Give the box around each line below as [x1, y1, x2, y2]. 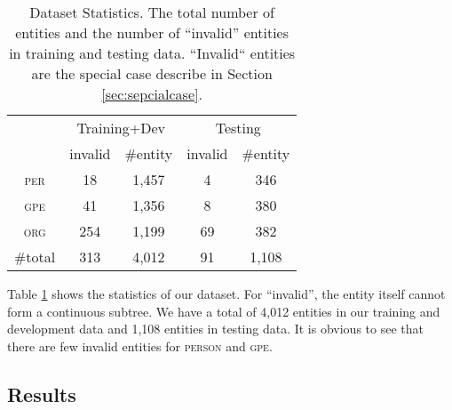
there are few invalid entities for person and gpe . [7, 336, 273, 355]
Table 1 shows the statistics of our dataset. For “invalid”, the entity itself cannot [7, 285, 446, 302]
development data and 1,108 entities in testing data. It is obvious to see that [7, 319, 424, 338]
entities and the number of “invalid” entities [15, 22, 289, 43]
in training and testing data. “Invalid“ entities [9, 43, 296, 63]
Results [7, 380, 76, 407]
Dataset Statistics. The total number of [29, 2, 274, 22]
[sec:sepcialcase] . [101, 84, 202, 104]
